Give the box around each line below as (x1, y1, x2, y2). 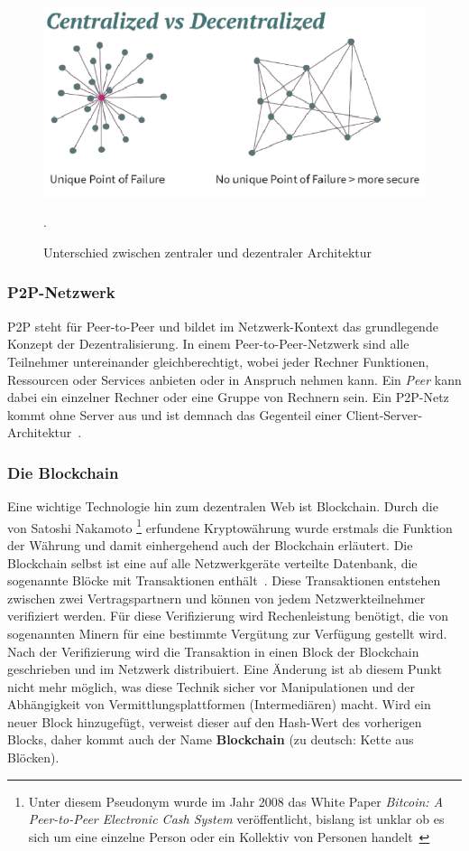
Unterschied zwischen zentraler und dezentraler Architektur (43, 242, 372, 261)
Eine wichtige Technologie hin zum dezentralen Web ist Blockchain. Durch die (7, 497, 438, 516)
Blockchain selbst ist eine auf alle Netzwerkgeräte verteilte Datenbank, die (7, 553, 418, 572)
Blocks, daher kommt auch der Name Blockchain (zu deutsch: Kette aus (7, 730, 414, 749)
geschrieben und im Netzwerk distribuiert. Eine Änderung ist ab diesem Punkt (7, 659, 442, 678)
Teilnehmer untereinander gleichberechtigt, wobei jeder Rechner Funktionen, (7, 351, 429, 370)
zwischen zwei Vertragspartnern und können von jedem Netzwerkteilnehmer (7, 588, 426, 607)
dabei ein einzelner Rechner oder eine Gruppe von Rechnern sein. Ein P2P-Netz (7, 388, 449, 407)
